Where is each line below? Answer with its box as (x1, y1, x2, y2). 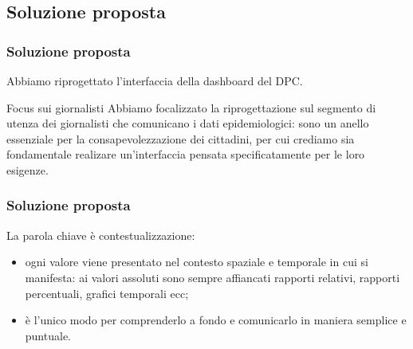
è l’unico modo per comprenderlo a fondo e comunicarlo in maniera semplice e (25, 312, 407, 328)
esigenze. (6, 161, 49, 178)
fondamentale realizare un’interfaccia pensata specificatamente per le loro (6, 146, 365, 163)
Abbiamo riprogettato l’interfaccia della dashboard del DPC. (6, 73, 303, 88)
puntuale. (25, 327, 71, 343)
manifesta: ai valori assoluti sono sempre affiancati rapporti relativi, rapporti (25, 269, 400, 285)
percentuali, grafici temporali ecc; (25, 284, 189, 301)
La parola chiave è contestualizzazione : (6, 226, 195, 243)
